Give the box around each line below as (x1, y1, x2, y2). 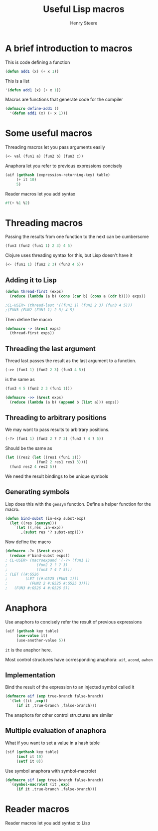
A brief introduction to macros (5, 42, 133, 54)
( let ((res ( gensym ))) (9, 520, 57, 526)
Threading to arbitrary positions (5, 413, 107, 422)
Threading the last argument (5, 344, 96, 353)
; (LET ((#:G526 (5, 572, 39, 577)
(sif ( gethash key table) (5, 749, 59, 754)
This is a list (5, 78, 30, 84)
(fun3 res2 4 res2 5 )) (9, 464, 57, 469)
